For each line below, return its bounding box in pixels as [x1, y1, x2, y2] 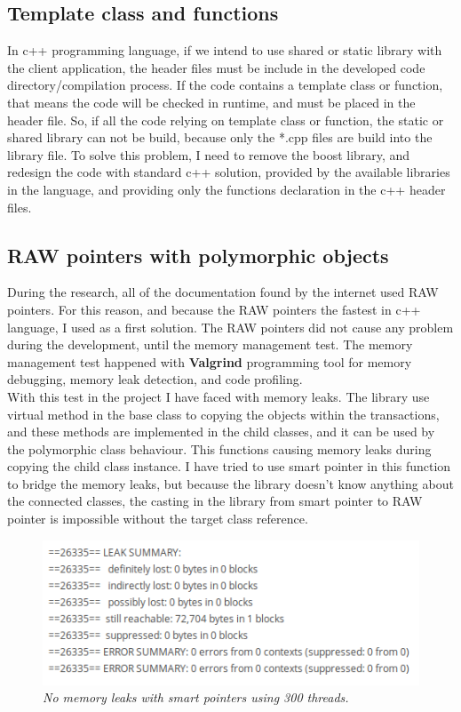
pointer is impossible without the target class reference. [7, 509, 308, 528]
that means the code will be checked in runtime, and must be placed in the [7, 92, 416, 111]
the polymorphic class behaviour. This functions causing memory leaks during [7, 439, 432, 458]
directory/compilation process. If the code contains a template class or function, [7, 76, 443, 94]
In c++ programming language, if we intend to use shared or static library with [7, 41, 442, 60]
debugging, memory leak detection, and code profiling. [7, 370, 303, 388]
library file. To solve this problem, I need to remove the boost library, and [7, 145, 410, 164]
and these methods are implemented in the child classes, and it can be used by [7, 422, 435, 441]
